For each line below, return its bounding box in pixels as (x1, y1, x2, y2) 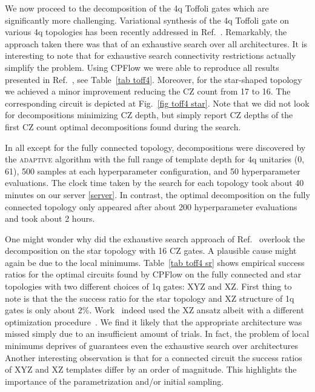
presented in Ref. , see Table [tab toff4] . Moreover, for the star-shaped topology (5, 73, 302, 85)
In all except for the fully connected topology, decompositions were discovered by (5, 141, 306, 153)
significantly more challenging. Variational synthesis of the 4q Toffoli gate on (5, 13, 290, 26)
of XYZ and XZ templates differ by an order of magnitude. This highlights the (5, 363, 297, 376)
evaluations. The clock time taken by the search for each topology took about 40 (5, 176, 304, 189)
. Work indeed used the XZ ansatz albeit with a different (89, 304, 304, 316)
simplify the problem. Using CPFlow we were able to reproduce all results (5, 61, 279, 73)
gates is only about (5, 304, 76, 316)
